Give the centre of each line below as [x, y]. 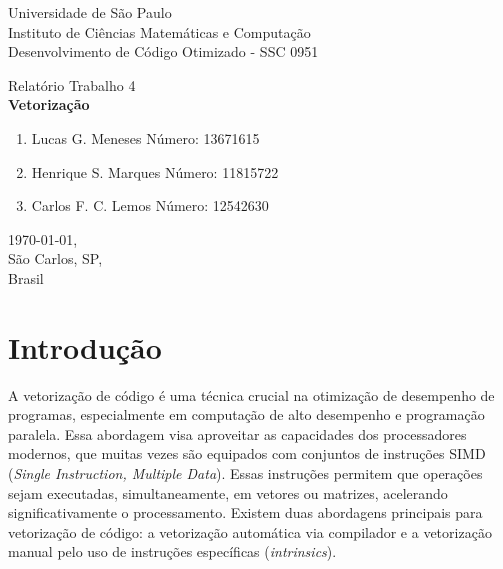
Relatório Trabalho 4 [72, 84]
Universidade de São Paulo [90, 12]
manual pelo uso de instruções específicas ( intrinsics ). [172, 551]
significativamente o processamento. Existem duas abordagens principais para [245, 512]
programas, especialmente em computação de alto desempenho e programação [246, 414]
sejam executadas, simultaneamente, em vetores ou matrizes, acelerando [228, 492]
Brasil [26, 277]
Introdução [85, 346]
